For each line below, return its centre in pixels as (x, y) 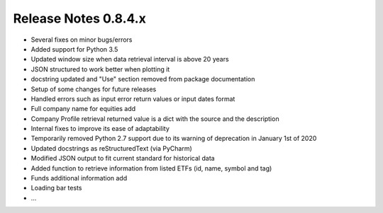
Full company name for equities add (83, 109)
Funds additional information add (79, 178)
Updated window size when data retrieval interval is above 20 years (130, 59)
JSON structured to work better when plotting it (100, 69)
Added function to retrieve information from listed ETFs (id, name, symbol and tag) (151, 168)
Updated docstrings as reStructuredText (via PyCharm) (112, 148)
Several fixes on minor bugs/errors (82, 40)
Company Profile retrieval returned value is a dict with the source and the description (155, 119)
